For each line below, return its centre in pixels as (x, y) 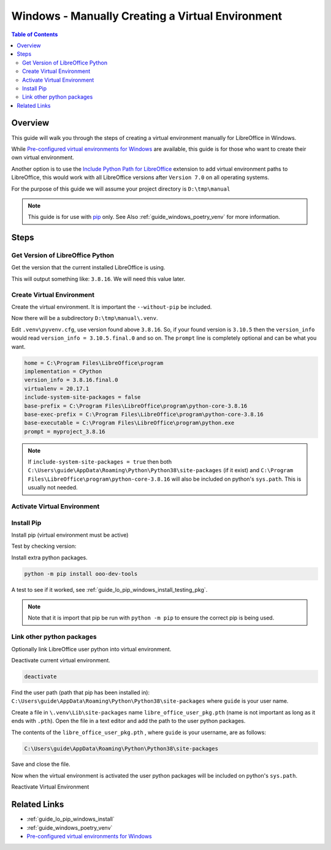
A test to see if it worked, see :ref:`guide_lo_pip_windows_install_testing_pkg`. (109, 589)
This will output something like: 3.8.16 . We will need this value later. (98, 278)
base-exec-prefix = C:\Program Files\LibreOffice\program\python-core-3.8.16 (144, 414)
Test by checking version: (44, 546)
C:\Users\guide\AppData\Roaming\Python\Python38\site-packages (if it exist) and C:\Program (161, 470)
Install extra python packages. (50, 557)
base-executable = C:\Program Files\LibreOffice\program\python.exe (129, 423)
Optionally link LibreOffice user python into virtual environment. (91, 649)
